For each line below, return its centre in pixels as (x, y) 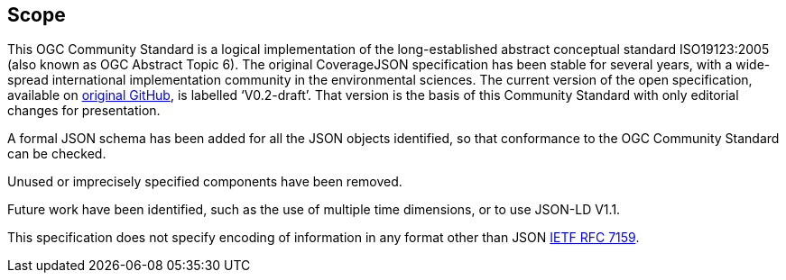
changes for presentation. (84, 111)
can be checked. (57, 154)
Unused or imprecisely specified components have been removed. (205, 182)
